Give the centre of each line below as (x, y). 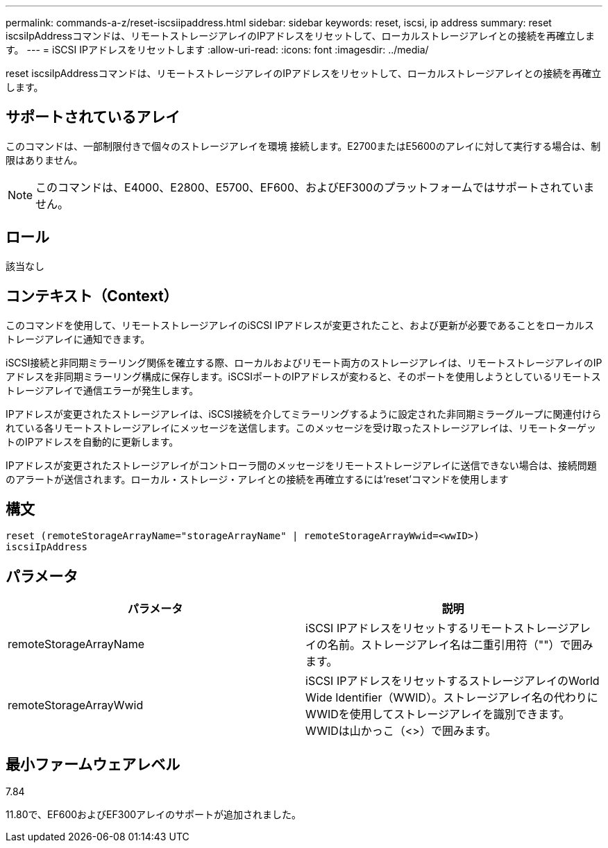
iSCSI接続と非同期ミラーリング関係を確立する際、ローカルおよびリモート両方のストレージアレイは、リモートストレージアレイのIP (304, 362)
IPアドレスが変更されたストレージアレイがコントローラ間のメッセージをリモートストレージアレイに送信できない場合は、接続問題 (301, 465)
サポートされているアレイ (93, 117)
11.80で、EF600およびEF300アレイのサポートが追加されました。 (154, 815)
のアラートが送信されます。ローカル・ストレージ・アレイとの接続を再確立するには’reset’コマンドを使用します (257, 479)
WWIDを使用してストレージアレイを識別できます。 (438, 714)
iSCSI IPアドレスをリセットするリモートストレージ (437, 628)
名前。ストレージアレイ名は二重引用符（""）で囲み (461, 645)
